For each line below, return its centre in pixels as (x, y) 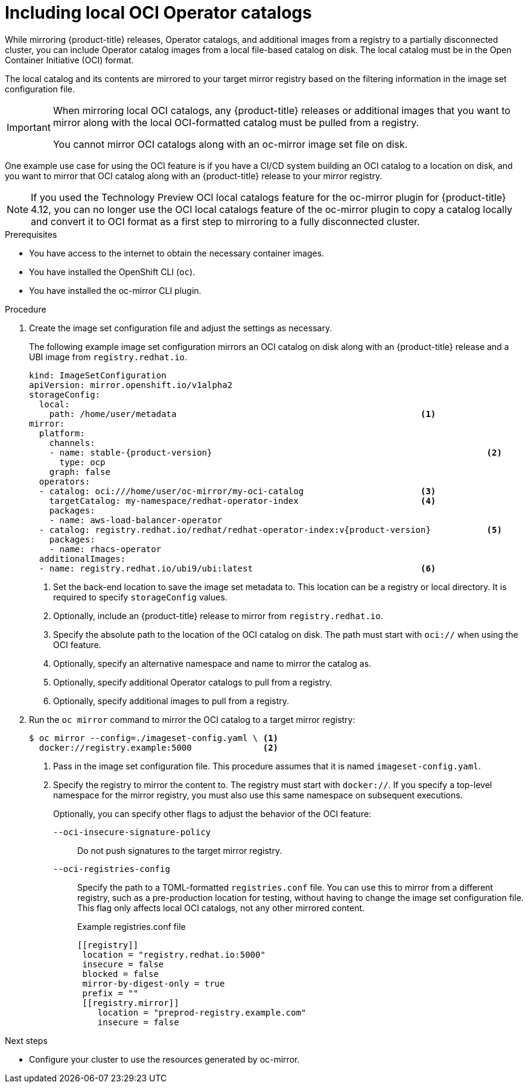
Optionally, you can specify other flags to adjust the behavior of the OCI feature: (212, 813)
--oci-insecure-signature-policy (132, 832)
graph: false (80, 472)
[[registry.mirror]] (131, 1003)
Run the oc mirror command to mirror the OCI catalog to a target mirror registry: (192, 719)
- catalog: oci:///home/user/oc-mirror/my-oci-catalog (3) (237, 491)
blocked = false (120, 974)
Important (29, 127)
